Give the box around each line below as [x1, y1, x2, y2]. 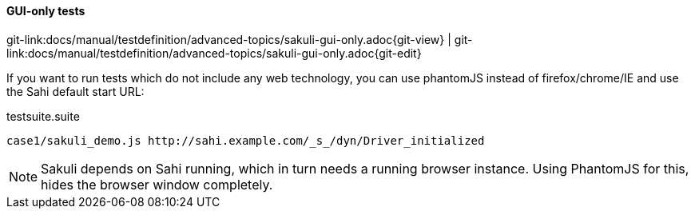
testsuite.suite [6, 109, 80, 123]
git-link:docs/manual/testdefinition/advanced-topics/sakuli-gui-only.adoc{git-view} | [6, 32, 451, 46]
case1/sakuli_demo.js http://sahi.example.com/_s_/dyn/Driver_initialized [6, 133, 485, 147]
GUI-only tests [6, 4, 85, 18]
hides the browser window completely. [41, 176, 273, 193]
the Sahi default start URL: [6, 84, 145, 98]
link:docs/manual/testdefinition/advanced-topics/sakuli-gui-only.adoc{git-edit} [6, 46, 422, 60]
